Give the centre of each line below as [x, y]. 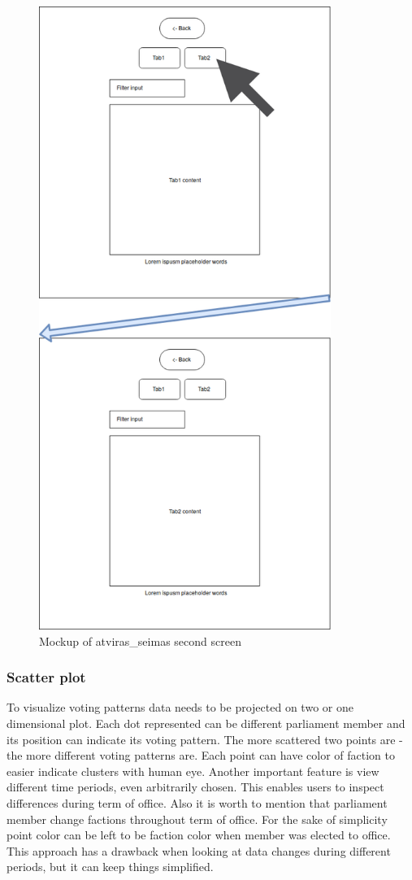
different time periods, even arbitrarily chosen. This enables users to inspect [195, 787]
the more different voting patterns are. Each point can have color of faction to [201, 755]
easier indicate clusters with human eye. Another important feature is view [193, 771]
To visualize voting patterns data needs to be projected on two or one [180, 707]
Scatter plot [46, 677]
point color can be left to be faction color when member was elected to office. [199, 835]
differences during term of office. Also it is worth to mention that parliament [197, 802]
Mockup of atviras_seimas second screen [140, 640]
